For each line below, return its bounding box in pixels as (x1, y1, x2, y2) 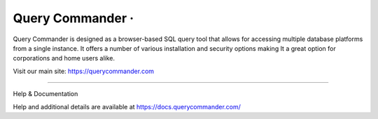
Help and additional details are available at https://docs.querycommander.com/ (13, 102, 241, 111)
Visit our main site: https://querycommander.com (13, 67, 154, 75)
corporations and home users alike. (13, 54, 115, 63)
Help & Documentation (13, 90, 78, 98)
